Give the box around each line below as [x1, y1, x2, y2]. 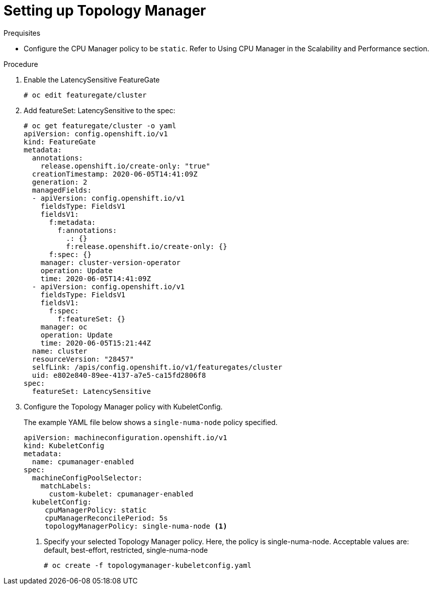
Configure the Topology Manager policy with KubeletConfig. [24, 402, 223, 411]
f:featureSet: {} [57, 314, 126, 323]
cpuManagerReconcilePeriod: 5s [45, 514, 168, 522]
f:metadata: [49, 218, 96, 226]
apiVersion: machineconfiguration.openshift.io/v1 [24, 433, 227, 442]
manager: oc [40, 322, 88, 331]
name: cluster [32, 347, 88, 355]
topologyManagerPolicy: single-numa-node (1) [45, 522, 227, 530]
